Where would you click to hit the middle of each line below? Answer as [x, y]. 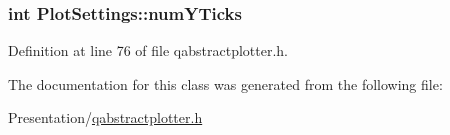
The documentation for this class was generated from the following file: [225, 83]
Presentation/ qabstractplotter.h [105, 117]
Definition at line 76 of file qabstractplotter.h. [148, 50]
